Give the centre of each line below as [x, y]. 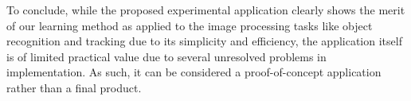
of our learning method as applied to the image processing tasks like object [190, 25]
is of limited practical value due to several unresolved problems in [166, 56]
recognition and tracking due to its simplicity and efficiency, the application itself [204, 41]
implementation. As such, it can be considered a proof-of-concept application [194, 72]
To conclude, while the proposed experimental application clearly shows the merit [206, 10]
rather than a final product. [74, 87]
